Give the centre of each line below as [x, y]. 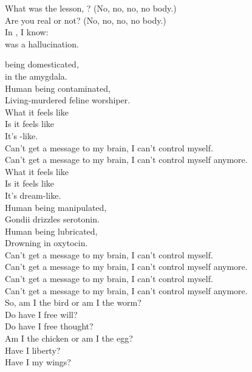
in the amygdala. [36, 76]
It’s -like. [22, 135]
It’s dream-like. [33, 195]
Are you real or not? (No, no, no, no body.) [86, 20]
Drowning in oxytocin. [46, 243]
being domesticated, [42, 64]
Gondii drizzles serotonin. [52, 219]
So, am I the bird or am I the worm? [73, 302]
